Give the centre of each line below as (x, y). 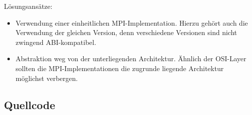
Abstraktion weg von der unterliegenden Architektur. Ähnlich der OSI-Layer (131, 58)
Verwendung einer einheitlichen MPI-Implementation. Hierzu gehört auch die (132, 22)
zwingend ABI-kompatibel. (56, 42)
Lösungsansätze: (28, 6)
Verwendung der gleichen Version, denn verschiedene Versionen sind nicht (126, 32)
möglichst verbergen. (47, 78)
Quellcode (30, 104)
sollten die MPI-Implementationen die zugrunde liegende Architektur (120, 68)
